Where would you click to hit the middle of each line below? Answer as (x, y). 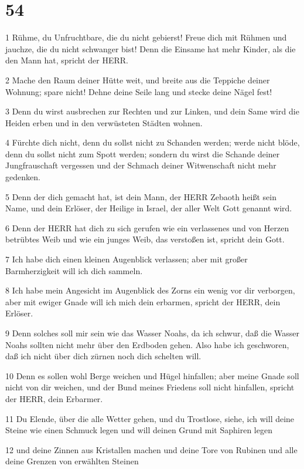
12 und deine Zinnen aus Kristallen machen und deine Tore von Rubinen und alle (151, 449)
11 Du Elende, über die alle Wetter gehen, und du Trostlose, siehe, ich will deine (150, 418)
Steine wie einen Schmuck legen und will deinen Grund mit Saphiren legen (139, 430)
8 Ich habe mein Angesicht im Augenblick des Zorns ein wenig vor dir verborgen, (150, 290)
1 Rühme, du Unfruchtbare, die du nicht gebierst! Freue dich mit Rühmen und (146, 37)
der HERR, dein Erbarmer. (54, 398)
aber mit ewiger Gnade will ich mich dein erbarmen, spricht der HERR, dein (143, 301)
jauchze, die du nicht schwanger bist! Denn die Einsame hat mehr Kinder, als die (151, 48)
